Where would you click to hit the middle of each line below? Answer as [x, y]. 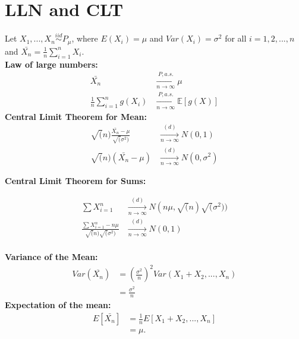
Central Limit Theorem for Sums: [75, 180]
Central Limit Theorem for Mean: [76, 116]
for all [236, 38]
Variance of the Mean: [51, 257]
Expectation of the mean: [58, 305]
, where [85, 38]
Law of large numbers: [51, 64]
